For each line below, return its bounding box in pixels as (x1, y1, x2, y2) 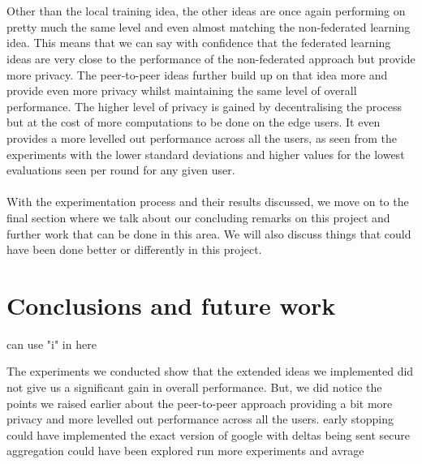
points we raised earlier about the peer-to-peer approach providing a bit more (6, 394, 393, 411)
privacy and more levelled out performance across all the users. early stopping (6, 410, 394, 427)
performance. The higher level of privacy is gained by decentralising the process (6, 97, 403, 114)
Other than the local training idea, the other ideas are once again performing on (6, 2, 406, 19)
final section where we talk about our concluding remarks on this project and (6, 208, 390, 226)
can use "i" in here (6, 335, 97, 352)
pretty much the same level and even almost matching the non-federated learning (6, 18, 411, 35)
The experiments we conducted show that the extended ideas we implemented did (6, 363, 414, 380)
